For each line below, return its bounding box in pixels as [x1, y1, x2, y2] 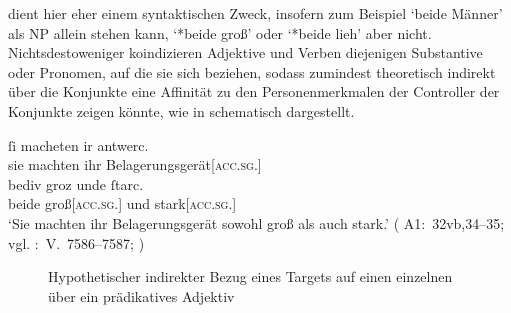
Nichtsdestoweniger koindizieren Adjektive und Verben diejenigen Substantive [8, 42, 483, 63]
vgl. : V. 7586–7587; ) [8, 232, 145, 253]
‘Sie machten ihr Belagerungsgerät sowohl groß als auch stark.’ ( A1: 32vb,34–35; [8, 212, 505, 233]
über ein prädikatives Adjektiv [48, 285, 235, 306]
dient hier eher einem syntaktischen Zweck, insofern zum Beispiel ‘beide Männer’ [8, 3, 503, 23]
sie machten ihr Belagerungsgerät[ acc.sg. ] [8, 154, 262, 175]
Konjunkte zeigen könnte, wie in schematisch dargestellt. [8, 100, 355, 121]
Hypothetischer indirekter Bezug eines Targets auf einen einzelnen [48, 266, 453, 287]
